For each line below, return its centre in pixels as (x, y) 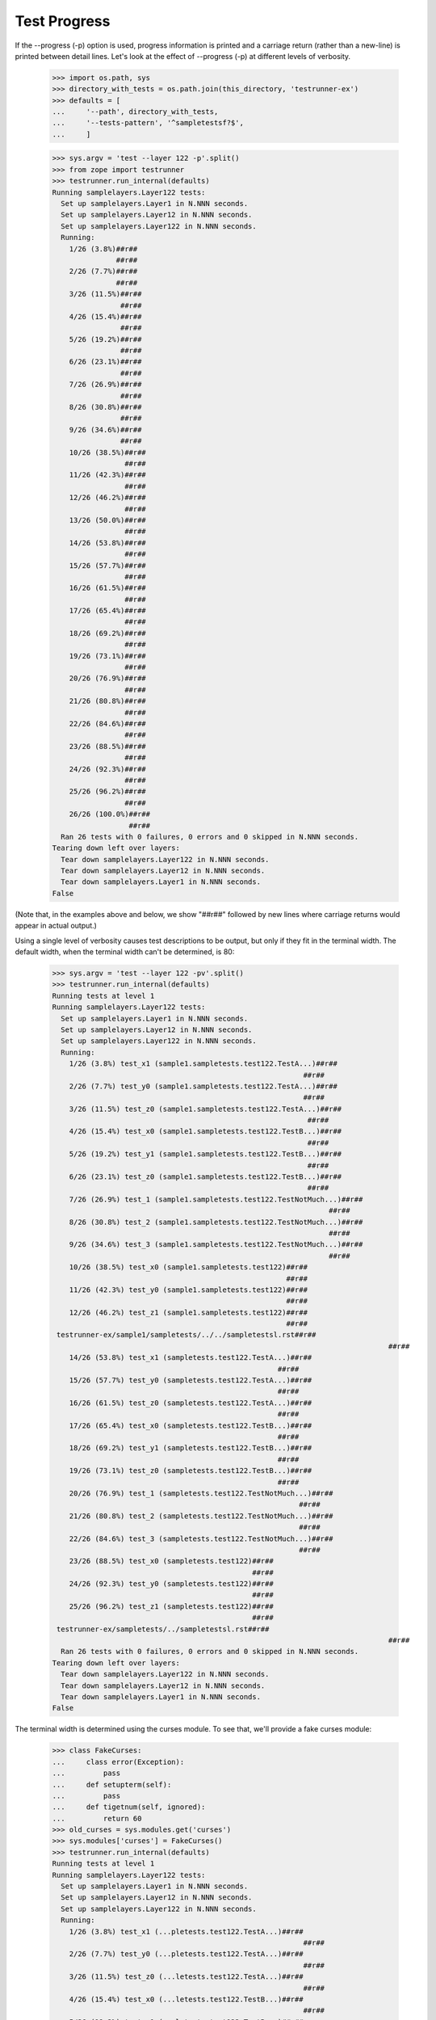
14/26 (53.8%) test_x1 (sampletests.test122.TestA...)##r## (191, 1358)
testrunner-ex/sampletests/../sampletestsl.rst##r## (163, 1629)
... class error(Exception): (118, 1762)
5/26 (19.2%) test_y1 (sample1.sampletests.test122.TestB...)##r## (205, 1154)
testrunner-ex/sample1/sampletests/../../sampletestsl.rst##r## (187, 1335)
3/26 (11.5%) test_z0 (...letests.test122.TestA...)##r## (186, 1977)
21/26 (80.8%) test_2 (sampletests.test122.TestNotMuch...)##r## (201, 1516)
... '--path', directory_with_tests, (135, 112)
